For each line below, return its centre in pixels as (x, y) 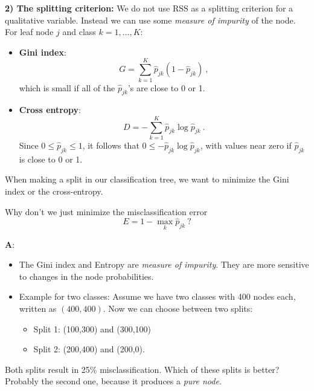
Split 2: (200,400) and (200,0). (89, 349)
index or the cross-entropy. (54, 191)
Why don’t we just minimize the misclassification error (106, 211)
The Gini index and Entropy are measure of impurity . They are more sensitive (164, 264)
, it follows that (111, 145)
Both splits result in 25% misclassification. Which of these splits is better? (142, 369)
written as (38, 308)
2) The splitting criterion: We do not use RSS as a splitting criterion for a (149, 8)
